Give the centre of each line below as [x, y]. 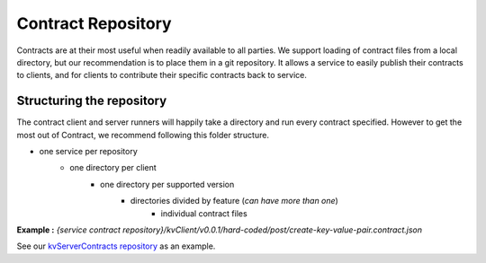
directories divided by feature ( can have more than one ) [235, 201]
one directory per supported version [167, 184]
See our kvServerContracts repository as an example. [116, 246]
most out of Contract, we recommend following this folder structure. [143, 135]
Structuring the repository [92, 101]
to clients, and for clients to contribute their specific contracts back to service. [162, 75]
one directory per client [113, 168]
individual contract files [204, 213]
